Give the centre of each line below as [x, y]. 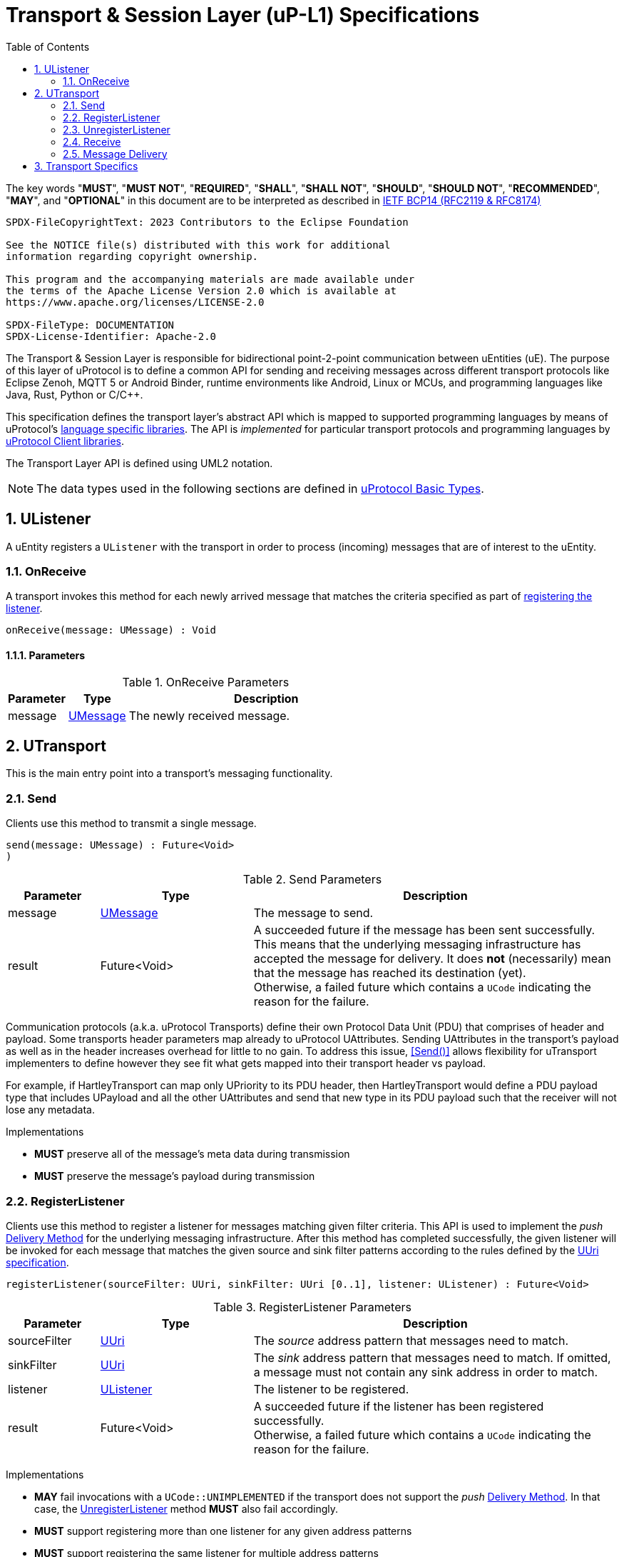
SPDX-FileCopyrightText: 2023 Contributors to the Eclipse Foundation [207, 222]
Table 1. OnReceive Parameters [206, 682]
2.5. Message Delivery [115, 154]
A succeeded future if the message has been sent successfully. [424, 930]
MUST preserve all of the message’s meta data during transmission [192, 1154]
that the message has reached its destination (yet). [390, 973]
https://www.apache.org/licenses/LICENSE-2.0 [135, 302]
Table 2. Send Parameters [312, 880]
